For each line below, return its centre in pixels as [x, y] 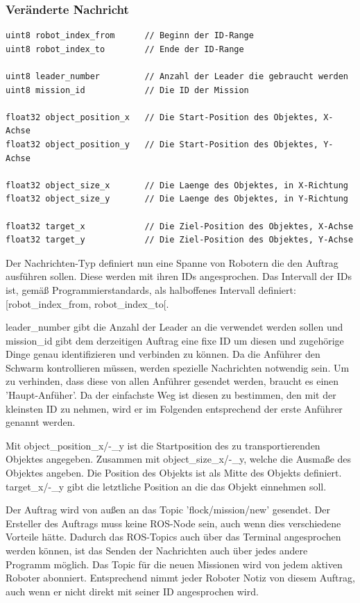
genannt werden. [41, 422]
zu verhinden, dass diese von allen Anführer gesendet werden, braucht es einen [172, 381]
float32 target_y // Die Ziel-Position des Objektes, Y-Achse [180, 240]
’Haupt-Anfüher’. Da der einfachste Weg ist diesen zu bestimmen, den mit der [171, 395]
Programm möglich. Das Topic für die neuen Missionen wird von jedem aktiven [174, 564]
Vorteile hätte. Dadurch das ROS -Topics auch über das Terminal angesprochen [173, 537]
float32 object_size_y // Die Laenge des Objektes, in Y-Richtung [177, 199]
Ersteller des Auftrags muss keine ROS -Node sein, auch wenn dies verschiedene [173, 523]
